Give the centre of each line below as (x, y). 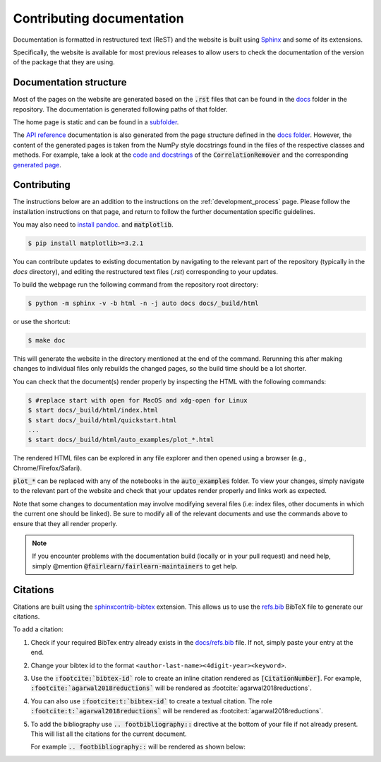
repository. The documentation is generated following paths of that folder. (121, 109)
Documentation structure (70, 82)
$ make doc (47, 340)
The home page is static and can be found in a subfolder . (96, 122)
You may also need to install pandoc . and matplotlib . (93, 225)
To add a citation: (38, 629)
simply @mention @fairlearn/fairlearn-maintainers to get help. (135, 566)
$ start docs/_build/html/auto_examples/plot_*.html (121, 440)
